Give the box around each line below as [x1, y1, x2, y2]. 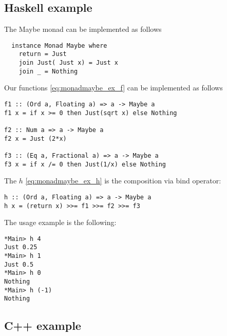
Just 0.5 [4, 260, 34, 268]
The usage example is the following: [4, 217, 117, 228]
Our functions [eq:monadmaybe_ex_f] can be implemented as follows [4, 82, 223, 93]
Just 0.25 [4, 244, 37, 251]
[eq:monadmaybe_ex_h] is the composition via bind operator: [25, 175, 221, 186]
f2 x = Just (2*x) [4, 135, 67, 142]
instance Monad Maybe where [11, 42, 107, 49]
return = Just [18, 50, 67, 58]
